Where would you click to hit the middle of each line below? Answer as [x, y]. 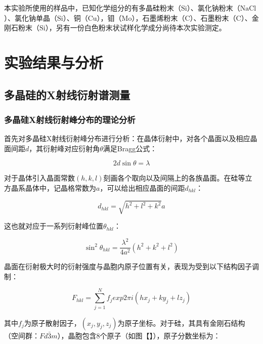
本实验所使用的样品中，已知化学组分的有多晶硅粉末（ [93, 8]
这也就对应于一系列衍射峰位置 [54, 226]
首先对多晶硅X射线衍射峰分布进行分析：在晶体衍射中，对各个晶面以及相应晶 [131, 138]
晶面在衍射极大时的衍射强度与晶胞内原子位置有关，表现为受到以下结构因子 [128, 266]
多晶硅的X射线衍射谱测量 [67, 94]
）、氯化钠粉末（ [213, 8]
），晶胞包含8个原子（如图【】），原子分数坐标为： [139, 335]
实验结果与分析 [54, 62]
